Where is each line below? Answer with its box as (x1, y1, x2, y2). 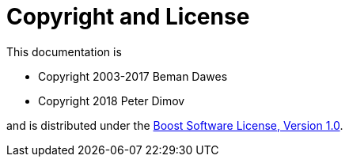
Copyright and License (6, 3, 250, 30)
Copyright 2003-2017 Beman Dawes (38, 69, 228, 83)
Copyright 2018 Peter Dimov (38, 93, 185, 108)
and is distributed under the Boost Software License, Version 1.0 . (6, 118, 343, 132)
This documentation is (6, 44, 122, 59)
